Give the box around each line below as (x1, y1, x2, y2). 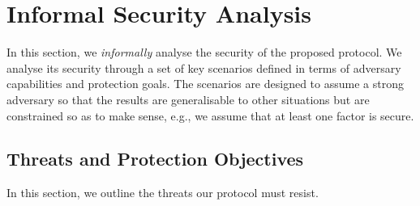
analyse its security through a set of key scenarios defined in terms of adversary (6, 59, 401, 76)
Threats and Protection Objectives (6, 146, 304, 171)
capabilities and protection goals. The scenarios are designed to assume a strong (6, 75, 404, 92)
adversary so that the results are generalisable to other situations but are (6, 90, 370, 107)
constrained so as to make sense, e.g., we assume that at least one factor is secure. (6, 107, 414, 124)
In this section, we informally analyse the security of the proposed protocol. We (6, 44, 402, 61)
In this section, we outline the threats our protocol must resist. (6, 184, 319, 201)
